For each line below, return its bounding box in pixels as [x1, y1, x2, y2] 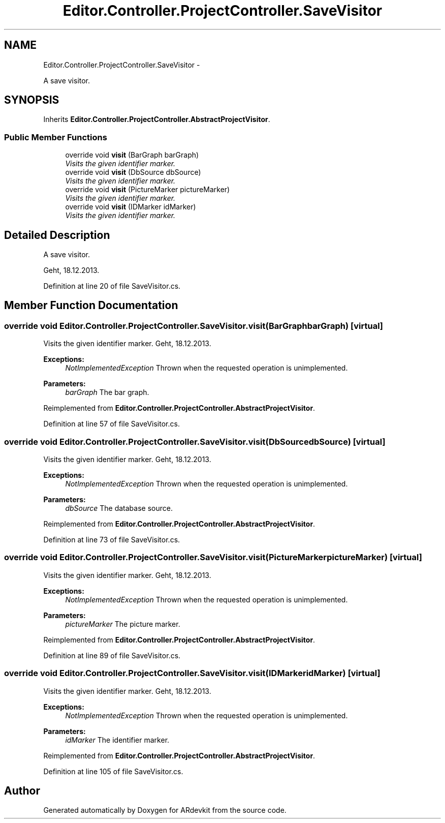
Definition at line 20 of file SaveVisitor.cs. [43, 282, 181, 291]
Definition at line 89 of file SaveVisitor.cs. [43, 651, 181, 660]
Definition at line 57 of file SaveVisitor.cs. [43, 419, 180, 429]
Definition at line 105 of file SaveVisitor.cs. [43, 767, 183, 776]
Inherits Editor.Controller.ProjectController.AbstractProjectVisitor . [43, 115, 270, 124]
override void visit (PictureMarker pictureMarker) [65, 185, 230, 194]
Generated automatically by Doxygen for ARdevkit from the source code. [43, 806, 287, 815]
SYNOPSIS [4, 94, 59, 107]
